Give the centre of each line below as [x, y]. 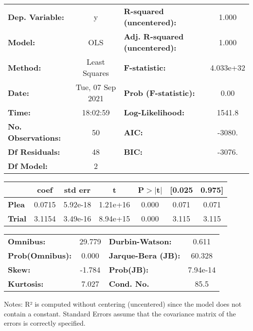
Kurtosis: [26, 284]
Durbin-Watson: [140, 241]
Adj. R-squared [154, 36]
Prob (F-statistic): [159, 92]
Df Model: [28, 166]
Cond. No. [129, 284]
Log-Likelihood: [154, 112]
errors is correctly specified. [45, 323]
